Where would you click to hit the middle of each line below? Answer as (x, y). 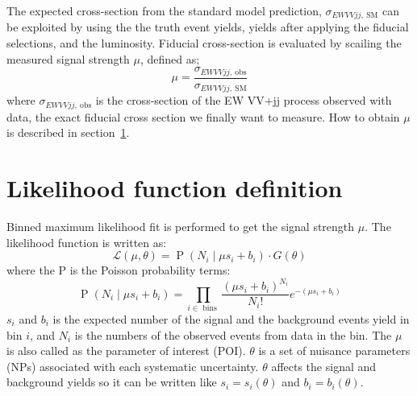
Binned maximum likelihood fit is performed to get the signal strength (181, 226)
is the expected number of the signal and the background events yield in (231, 319)
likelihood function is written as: (87, 242)
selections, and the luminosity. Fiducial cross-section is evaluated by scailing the (204, 43)
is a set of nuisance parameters (334, 351)
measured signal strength (68, 58)
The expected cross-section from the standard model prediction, (164, 10)
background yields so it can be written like (112, 382)
